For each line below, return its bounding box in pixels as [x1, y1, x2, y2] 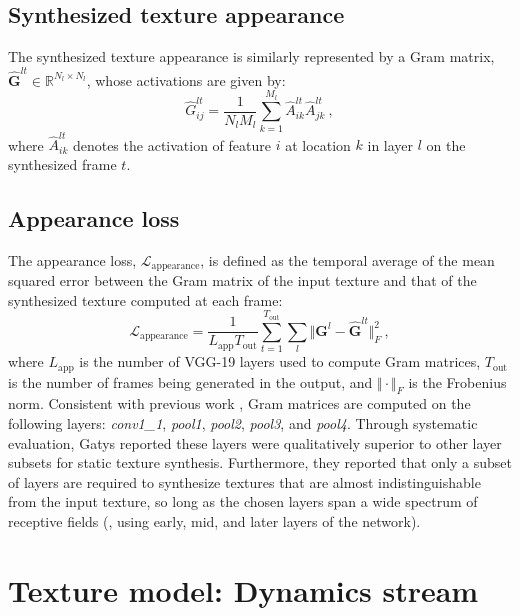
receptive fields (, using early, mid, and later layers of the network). [8, 510, 421, 531]
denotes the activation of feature [72, 134, 271, 155]
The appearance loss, [8, 249, 137, 270]
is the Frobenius [408, 371, 507, 392]
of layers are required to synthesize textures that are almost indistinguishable [8, 471, 481, 492]
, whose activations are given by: [86, 69, 286, 90]
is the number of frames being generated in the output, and [8, 371, 373, 392]
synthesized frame [8, 153, 117, 174]
